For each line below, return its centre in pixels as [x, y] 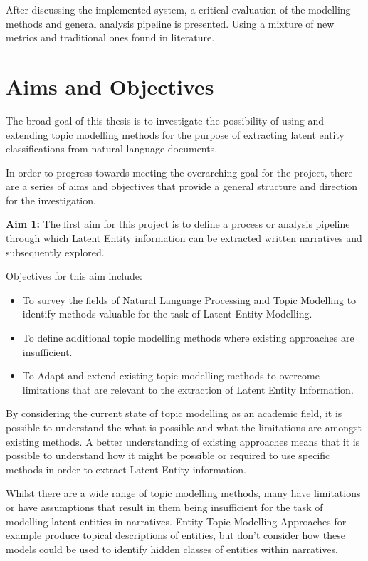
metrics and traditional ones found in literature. [110, 37]
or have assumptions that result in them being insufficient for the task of [164, 507]
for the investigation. [51, 200]
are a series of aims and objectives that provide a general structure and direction [182, 186]
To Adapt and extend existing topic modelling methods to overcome [171, 376]
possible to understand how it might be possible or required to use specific [168, 455]
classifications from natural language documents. [112, 148]
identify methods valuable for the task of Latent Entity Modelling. [167, 314]
